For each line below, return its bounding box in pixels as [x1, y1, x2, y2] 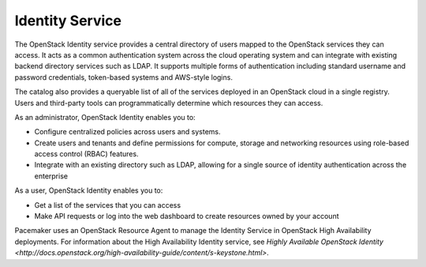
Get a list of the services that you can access [34, 200, 181, 209]
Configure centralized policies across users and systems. [34, 127, 221, 137]
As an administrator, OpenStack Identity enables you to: [14, 112, 196, 122]
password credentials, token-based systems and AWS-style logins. [14, 72, 233, 82]
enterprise [34, 171, 69, 181]
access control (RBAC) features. [34, 149, 139, 159]
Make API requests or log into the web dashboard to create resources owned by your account [34, 212, 339, 221]
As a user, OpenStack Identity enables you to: [14, 186, 163, 195]
